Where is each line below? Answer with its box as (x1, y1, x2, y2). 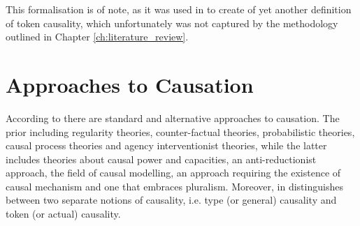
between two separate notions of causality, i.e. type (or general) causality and (6, 193, 337, 207)
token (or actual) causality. (6, 206, 121, 221)
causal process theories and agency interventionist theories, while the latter (6, 138, 327, 153)
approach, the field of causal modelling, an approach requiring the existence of (6, 165, 341, 180)
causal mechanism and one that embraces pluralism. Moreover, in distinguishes (6, 179, 343, 193)
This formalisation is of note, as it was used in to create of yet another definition (6, 2, 352, 16)
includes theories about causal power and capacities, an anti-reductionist (6, 151, 317, 166)
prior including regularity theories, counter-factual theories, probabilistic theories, (6, 124, 355, 139)
